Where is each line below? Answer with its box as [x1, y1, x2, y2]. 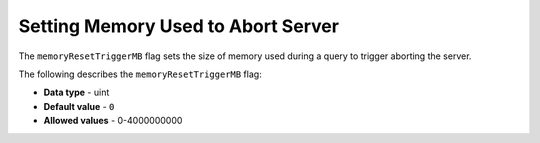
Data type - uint [43, 86, 110, 99]
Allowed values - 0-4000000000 [43, 115, 183, 127]
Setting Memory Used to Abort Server [18, 15, 340, 37]
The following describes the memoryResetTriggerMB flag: [18, 68, 262, 80]
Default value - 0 [43, 100, 115, 112]
